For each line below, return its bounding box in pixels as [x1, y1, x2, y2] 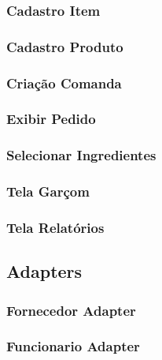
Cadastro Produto [6, 36, 123, 56]
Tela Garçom [6, 182, 90, 201]
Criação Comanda [6, 73, 122, 92]
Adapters [6, 259, 83, 283]
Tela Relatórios [6, 217, 105, 237]
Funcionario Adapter [6, 336, 140, 356]
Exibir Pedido [6, 109, 96, 129]
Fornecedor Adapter [6, 300, 136, 320]
